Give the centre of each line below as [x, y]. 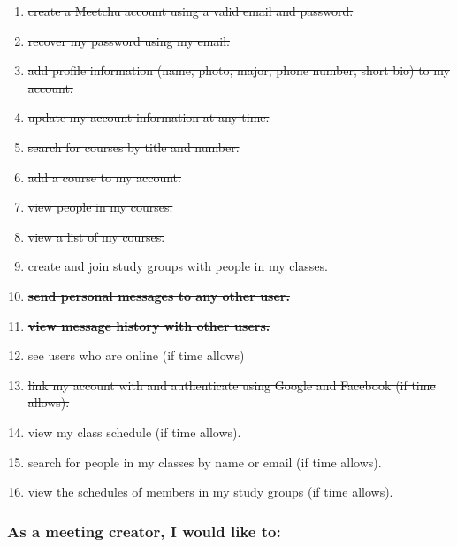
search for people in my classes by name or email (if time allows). [205, 462]
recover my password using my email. [129, 40]
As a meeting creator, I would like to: [144, 531]
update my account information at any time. [149, 117]
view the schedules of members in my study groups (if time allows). [210, 492]
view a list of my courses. [96, 236]
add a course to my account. [104, 177]
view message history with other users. [149, 325]
